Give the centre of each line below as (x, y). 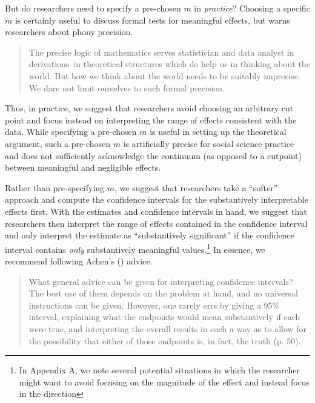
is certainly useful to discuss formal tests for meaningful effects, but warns (152, 20)
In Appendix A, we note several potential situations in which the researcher (160, 370)
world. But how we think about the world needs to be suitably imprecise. (164, 75)
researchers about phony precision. (69, 32)
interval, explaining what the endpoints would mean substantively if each (164, 317)
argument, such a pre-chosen (58, 143)
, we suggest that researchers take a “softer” (196, 187)
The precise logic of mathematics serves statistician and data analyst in (161, 52)
